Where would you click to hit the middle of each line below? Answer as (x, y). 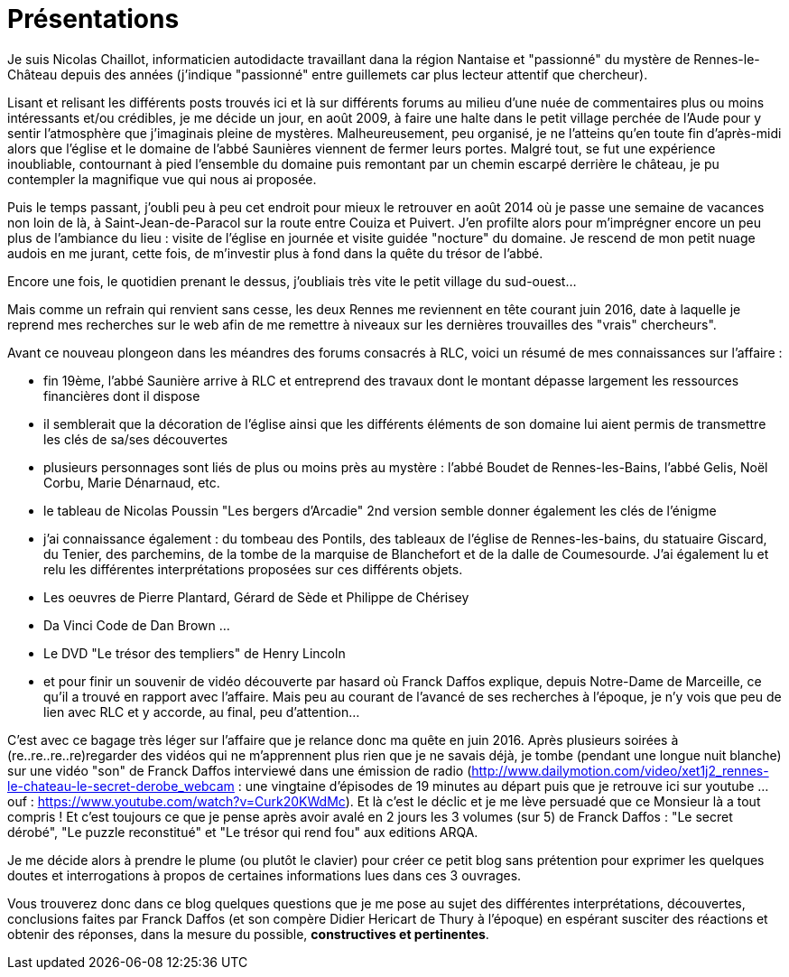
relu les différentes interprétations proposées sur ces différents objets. (253, 569)
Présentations (93, 19)
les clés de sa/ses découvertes (136, 439)
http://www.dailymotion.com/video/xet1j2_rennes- (620, 770)
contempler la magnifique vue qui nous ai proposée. (162, 179)
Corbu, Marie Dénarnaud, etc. (132, 482)
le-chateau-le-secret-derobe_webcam (121, 786)
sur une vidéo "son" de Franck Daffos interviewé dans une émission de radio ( (240, 770)
